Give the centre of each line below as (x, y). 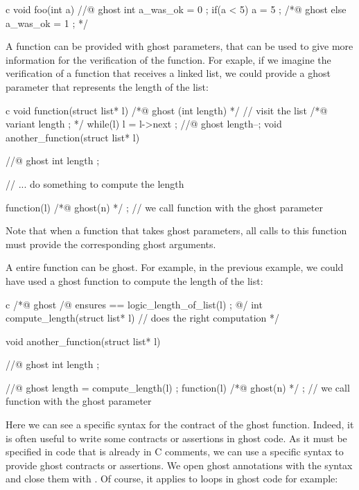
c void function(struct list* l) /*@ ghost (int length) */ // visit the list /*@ (167, 110)
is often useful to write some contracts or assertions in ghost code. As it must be (176, 438)
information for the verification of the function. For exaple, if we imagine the (168, 59)
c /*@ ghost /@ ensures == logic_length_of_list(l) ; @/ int (134, 304)
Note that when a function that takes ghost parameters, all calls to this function (176, 230)
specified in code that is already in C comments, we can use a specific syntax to (175, 452)
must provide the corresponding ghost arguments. (111, 244)
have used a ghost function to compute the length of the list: (134, 280)
